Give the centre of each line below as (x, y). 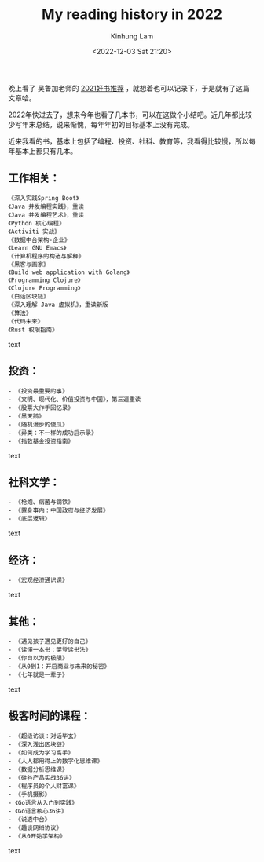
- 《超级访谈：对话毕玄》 (44, 736)
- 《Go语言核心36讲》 (38, 811)
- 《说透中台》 (29, 819)
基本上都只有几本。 (46, 151)
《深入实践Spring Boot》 (44, 198)
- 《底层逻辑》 (29, 519)
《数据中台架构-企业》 (39, 240)
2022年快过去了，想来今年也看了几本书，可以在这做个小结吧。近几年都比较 (130, 115)
